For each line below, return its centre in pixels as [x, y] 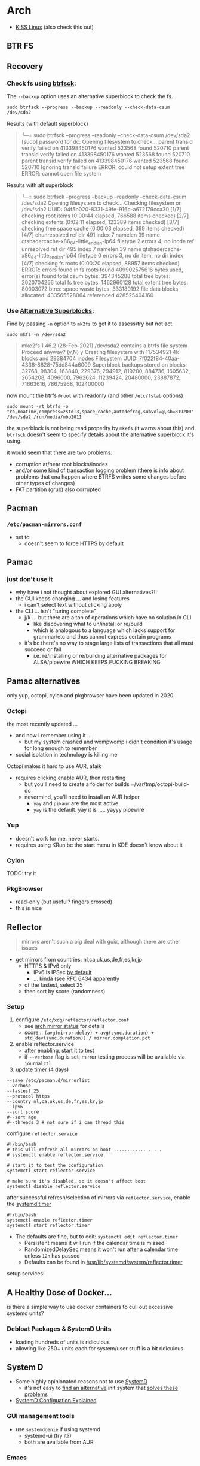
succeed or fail [43, 649]
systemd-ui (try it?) [48, 1435]
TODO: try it [21, 873]
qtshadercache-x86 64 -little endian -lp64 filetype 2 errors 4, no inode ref [108, 242]
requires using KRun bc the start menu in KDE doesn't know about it [99, 845]
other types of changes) [45, 483]
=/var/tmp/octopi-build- [160, 784]
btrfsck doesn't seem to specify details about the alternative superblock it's [101, 434]
